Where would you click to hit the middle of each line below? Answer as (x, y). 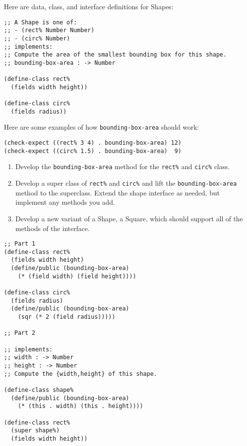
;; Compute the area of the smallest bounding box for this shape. (115, 55)
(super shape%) (35, 431)
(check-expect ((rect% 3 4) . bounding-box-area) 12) (93, 143)
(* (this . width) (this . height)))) (80, 406)
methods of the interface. (53, 228)
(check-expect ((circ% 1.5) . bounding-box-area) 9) (93, 151)
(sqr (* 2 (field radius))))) (67, 317)
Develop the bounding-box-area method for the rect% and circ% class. (123, 166)
